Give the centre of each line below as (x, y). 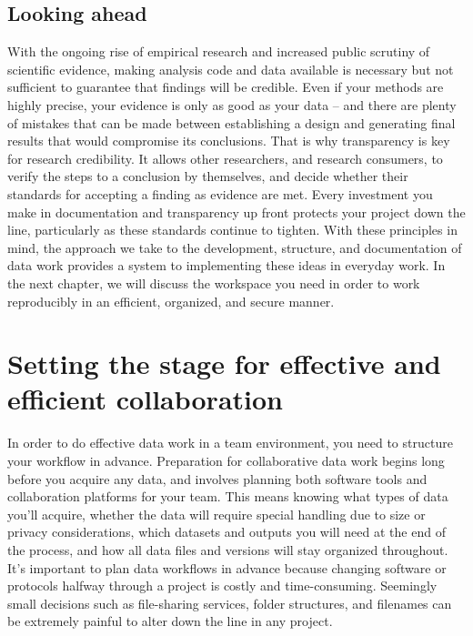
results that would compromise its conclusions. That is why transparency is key (229, 141)
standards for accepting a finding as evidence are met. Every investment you (220, 193)
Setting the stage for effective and (224, 363)
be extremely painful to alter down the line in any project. (170, 621)
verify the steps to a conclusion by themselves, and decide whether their (208, 176)
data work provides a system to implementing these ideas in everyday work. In (226, 265)
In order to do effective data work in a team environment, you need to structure (230, 443)
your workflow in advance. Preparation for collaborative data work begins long (226, 461)
